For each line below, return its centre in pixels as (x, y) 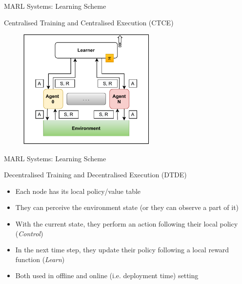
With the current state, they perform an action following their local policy (127, 223)
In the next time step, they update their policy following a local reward (122, 250)
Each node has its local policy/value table (78, 191)
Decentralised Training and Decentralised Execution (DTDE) (95, 175)
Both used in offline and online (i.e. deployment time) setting (107, 275)
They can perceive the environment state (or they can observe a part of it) (127, 207)
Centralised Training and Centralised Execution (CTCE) (89, 22)
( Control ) (29, 233)
